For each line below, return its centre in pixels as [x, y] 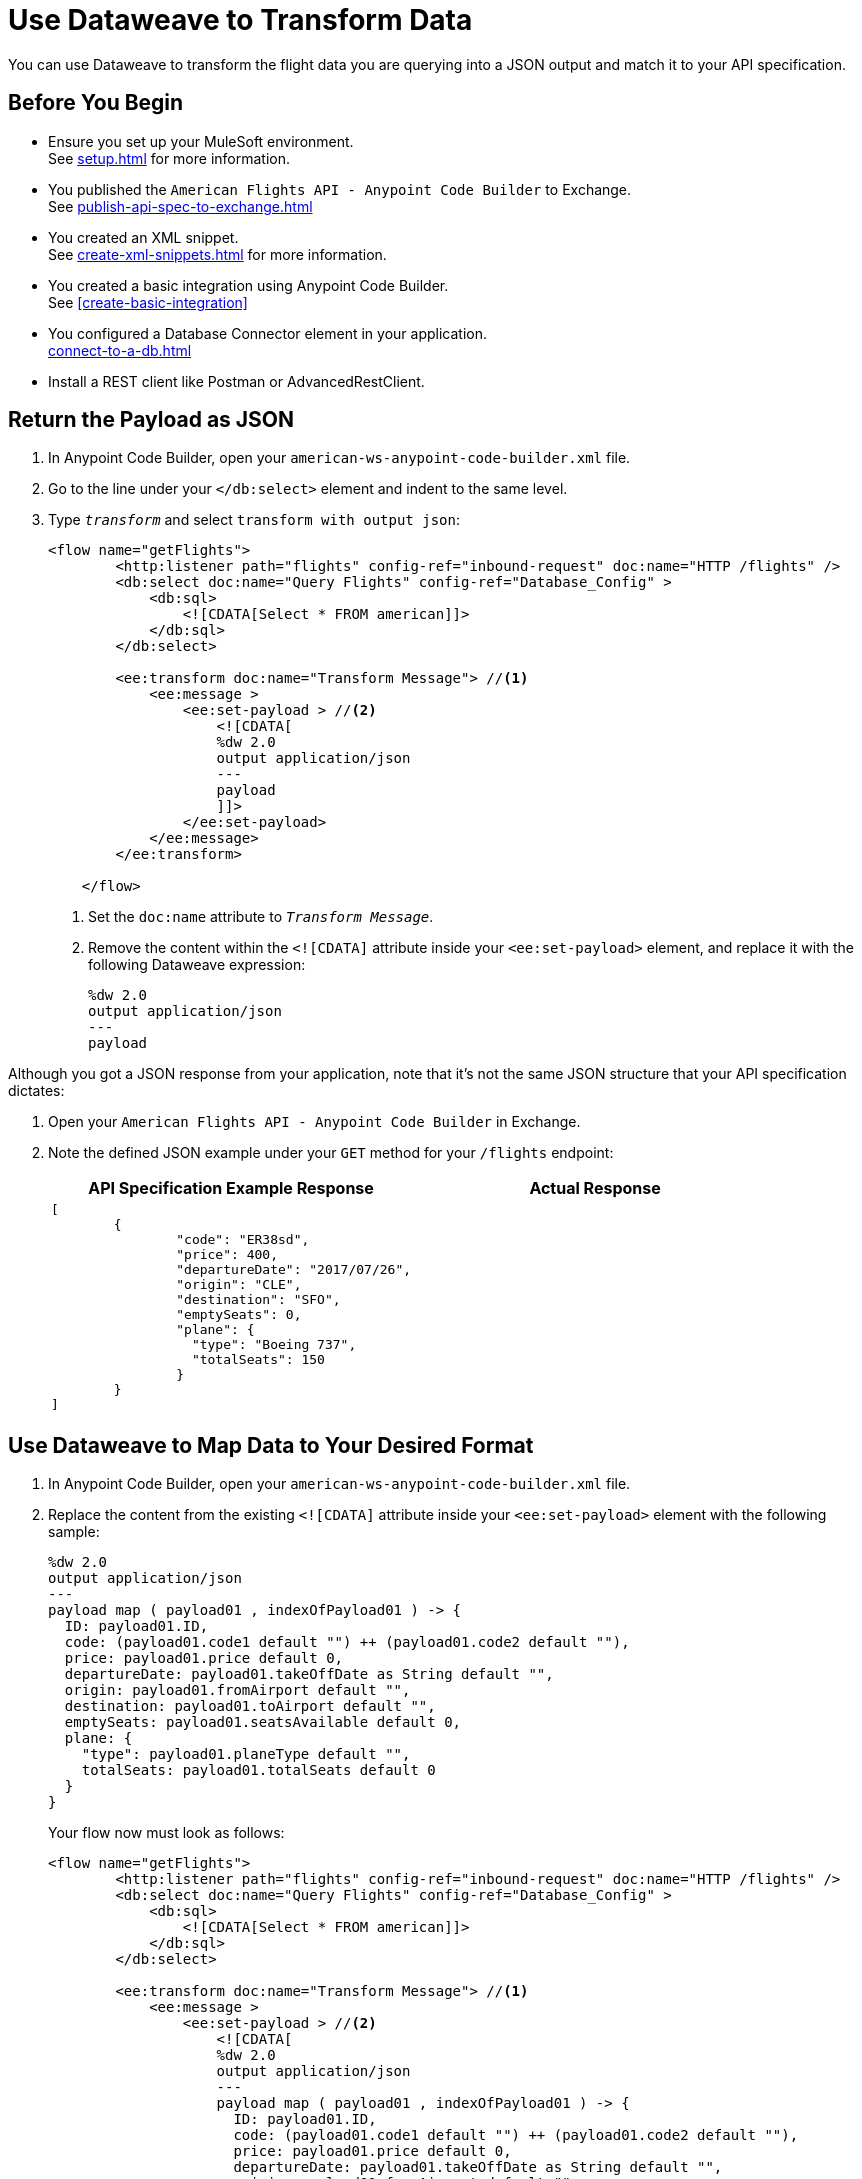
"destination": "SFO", [258, 1300]
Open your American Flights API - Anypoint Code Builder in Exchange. [314, 1122]
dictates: [36, 1091]
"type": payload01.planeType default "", [246, 1754]
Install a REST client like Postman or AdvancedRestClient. [236, 381]
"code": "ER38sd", [243, 1240]
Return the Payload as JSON [151, 420]
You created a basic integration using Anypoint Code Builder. [248, 285]
